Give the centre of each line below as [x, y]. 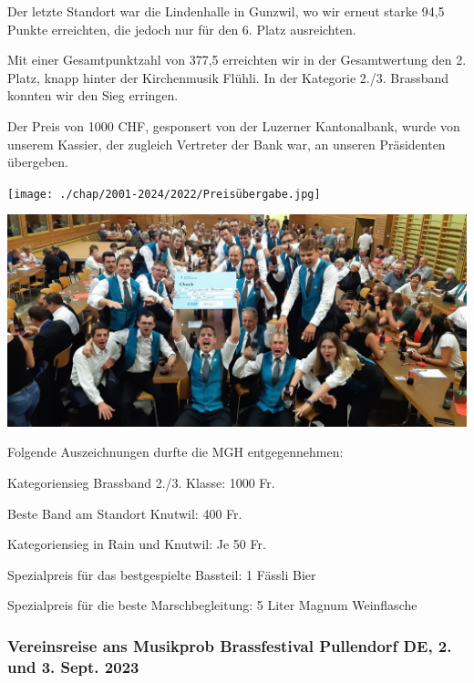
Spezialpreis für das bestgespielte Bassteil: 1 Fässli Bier [162, 574]
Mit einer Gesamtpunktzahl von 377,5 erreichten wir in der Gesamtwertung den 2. [237, 60]
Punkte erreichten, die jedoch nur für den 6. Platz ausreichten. [182, 29]
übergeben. [38, 162]
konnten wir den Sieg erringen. [93, 95]
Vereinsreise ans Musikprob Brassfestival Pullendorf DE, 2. [230, 645]
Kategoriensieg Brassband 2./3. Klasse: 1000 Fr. [141, 482]
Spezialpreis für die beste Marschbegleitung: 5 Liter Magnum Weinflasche [212, 605]
